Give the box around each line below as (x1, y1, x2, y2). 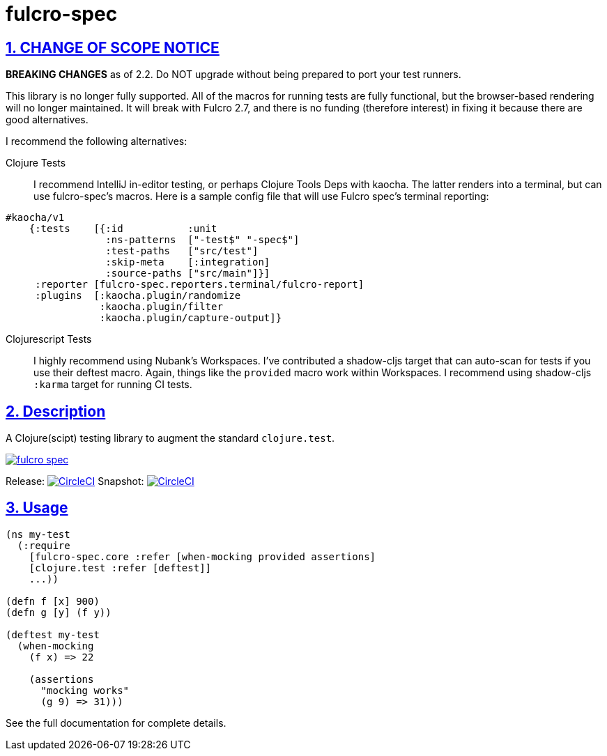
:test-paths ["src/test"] (105, 245, 259, 257)
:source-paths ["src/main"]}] (105, 268, 270, 279)
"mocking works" (40, 684, 130, 696)
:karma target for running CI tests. (33, 378, 192, 391)
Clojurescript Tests (6, 333, 92, 346)
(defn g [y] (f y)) (6, 606, 112, 618)
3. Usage (6, 499, 68, 517)
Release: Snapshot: (6, 475, 144, 488)
